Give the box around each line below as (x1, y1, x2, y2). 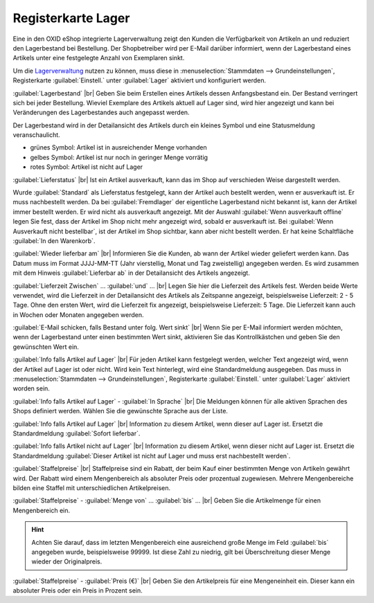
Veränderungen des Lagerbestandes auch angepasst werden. (12, 108, 190, 117)
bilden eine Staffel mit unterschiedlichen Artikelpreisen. (12, 483, 171, 492)
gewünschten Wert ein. (12, 343, 80, 351)
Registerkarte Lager (12, 10, 130, 26)
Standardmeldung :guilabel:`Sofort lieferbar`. (12, 429, 141, 438)
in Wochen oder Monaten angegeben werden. (12, 310, 145, 318)
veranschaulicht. (12, 131, 60, 139)
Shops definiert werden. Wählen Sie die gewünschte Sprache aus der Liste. (12, 407, 229, 415)
